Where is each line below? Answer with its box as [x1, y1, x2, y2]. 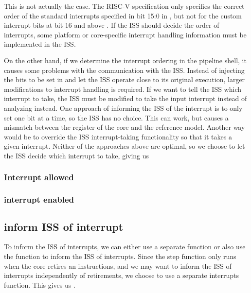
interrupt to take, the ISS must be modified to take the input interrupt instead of [4, 93, 247, 103]
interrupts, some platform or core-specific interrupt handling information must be [4, 29, 247, 39]
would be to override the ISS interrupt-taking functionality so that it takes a [4, 131, 232, 141]
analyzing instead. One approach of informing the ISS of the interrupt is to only [4, 103, 243, 113]
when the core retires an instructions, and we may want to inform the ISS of [4, 260, 232, 271]
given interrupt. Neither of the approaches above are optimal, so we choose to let [4, 141, 245, 151]
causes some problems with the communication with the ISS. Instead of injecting [4, 65, 245, 75]
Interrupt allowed [4, 171, 74, 183]
